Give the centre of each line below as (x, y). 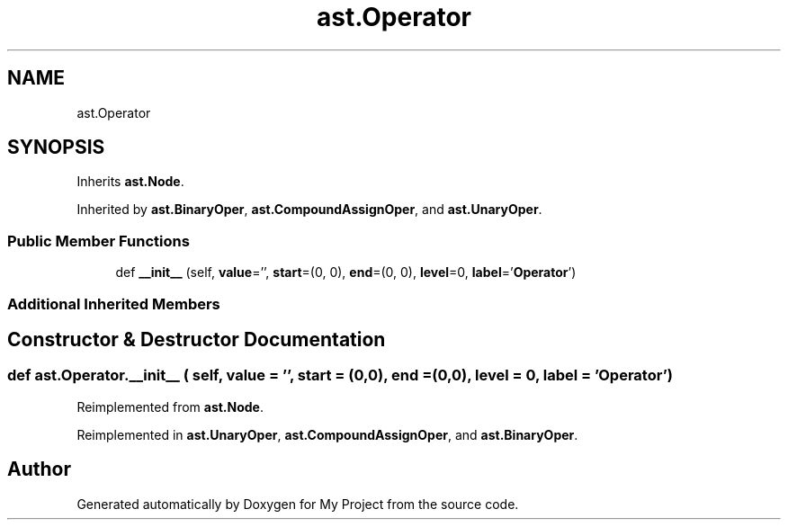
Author (39, 469)
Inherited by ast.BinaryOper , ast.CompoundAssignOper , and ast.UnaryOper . (309, 210)
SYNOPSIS (56, 147)
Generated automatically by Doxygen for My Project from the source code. (298, 504)
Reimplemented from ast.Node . (170, 406)
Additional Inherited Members (114, 304)
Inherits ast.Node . (130, 182)
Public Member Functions (98, 241)
